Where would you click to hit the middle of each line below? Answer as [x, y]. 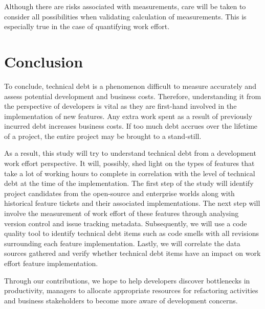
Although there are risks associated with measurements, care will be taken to [125, 6]
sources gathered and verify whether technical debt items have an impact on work [132, 253]
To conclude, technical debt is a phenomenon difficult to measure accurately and [130, 86]
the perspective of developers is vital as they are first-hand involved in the [120, 106]
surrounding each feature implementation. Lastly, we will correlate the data [122, 243]
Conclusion [44, 61]
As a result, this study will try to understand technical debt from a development [130, 153]
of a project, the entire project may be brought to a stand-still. [103, 136]
